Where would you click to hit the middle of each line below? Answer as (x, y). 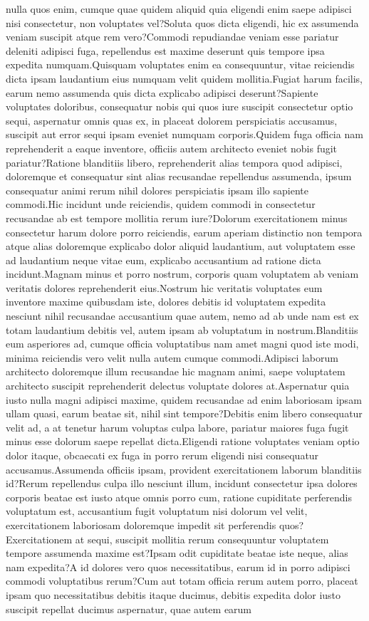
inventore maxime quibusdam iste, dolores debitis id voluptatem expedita (166, 302)
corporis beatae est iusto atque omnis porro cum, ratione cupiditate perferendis (179, 497)
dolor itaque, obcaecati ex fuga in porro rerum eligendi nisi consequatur (162, 455)
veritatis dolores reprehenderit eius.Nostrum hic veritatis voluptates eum (164, 287)
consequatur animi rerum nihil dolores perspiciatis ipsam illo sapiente (157, 190)
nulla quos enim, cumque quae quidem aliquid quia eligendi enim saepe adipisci (179, 9)
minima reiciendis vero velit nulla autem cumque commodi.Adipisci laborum (172, 357)
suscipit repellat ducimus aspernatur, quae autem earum (129, 609)
